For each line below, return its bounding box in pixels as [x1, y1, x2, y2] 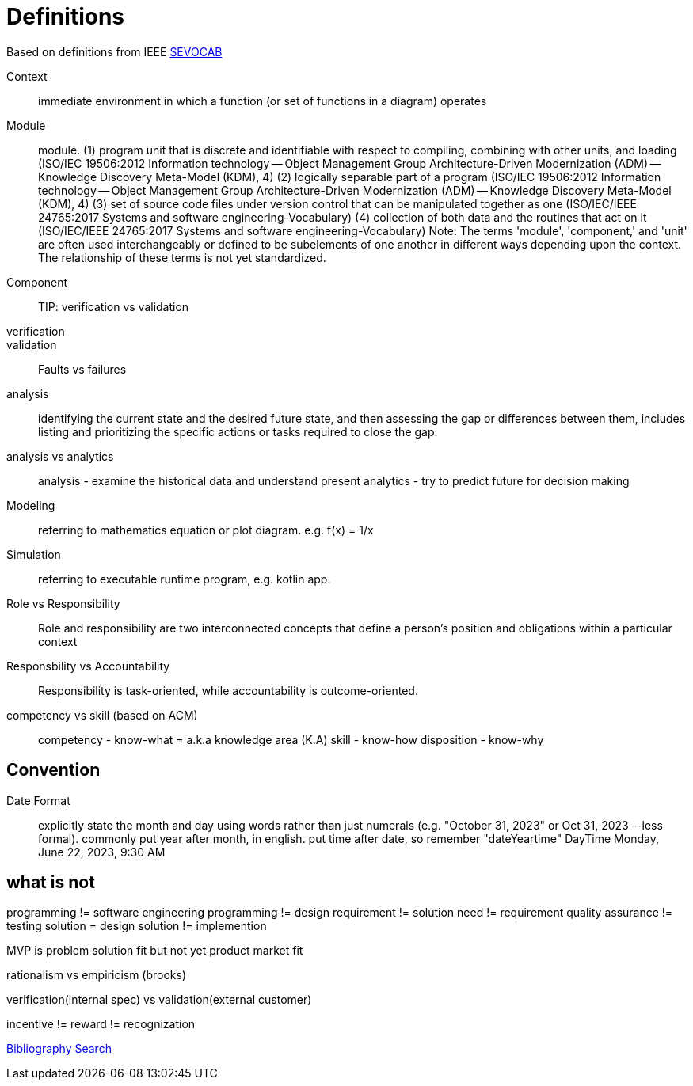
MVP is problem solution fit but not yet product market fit [6, 944, 303, 958]
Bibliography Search [6, 1042, 112, 1056]
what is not [6, 872, 95, 893]
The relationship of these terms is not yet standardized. [38, 250, 326, 264]
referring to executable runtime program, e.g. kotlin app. [38, 571, 331, 586]
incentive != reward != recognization [6, 1017, 196, 1031]
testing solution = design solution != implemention [6, 919, 267, 933]
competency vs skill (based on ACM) [6, 708, 198, 722]
